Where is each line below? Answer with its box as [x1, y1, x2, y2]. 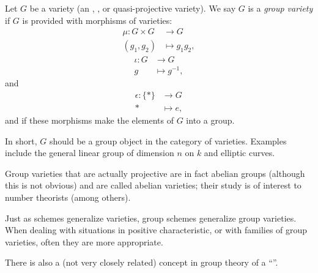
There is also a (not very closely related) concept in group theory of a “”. [5, 256, 278, 269]
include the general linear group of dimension [5, 146, 174, 159]
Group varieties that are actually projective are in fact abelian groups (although [5, 166, 305, 179]
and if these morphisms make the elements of [5, 114, 174, 127]
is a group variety [248, 2, 313, 14]
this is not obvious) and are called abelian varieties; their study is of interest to [5, 179, 301, 192]
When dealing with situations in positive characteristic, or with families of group [5, 223, 308, 236]
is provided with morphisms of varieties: [22, 13, 172, 26]
